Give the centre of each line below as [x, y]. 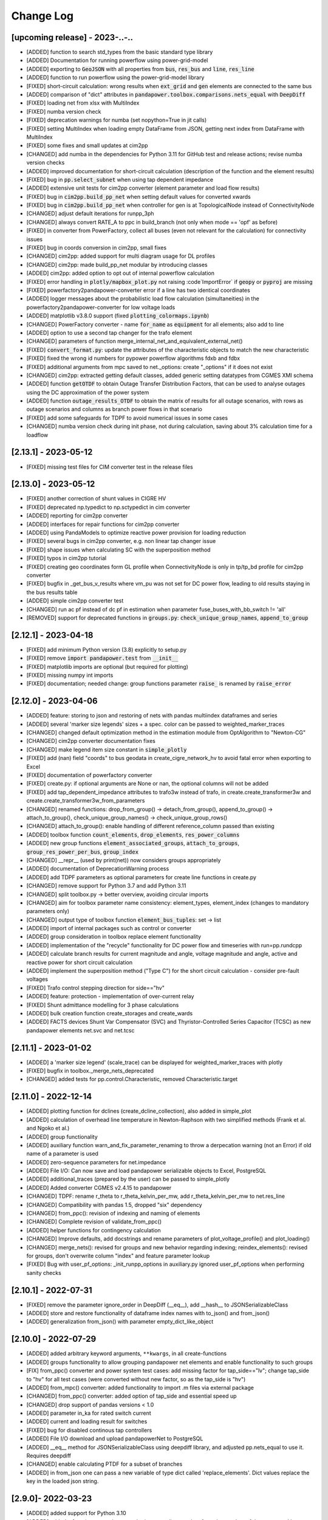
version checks [46, 163]
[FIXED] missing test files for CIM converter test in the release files [110, 467]
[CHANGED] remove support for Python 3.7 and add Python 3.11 [106, 886]
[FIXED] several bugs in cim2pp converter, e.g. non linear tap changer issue [121, 541]
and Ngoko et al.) [48, 1128]
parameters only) [48, 911]
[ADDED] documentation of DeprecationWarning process [98, 869]
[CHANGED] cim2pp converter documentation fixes [91, 741]
